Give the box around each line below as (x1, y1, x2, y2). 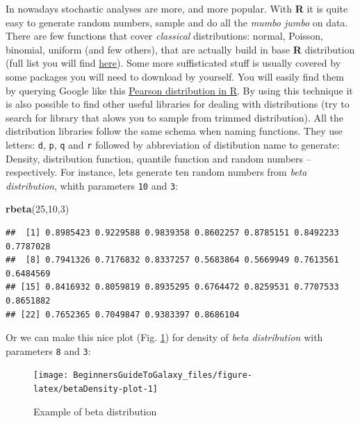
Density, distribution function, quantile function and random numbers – (6, 151, 311, 165)
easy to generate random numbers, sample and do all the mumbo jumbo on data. (6, 15, 348, 29)
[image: (33, 370, 69, 381)
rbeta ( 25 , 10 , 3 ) (6, 201, 69, 216)
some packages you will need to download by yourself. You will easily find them (6, 69, 344, 83)
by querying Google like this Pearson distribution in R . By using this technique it (6, 83, 353, 97)
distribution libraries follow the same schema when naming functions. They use (6, 124, 343, 138)
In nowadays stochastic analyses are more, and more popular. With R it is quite (6, 1, 348, 15)
